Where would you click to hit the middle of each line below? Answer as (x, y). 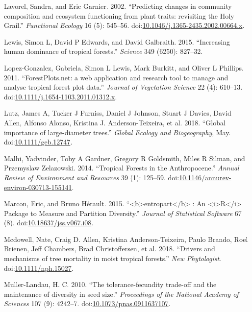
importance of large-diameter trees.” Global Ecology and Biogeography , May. (117, 132)
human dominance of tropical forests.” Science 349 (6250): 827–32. (103, 51)
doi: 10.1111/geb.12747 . (38, 142)
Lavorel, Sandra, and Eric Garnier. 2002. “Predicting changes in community (118, 6)
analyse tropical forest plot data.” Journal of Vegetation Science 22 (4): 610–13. (123, 87)
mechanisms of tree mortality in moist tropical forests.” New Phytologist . (113, 258)
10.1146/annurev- (205, 177)
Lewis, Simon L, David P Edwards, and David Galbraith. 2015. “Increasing (117, 41)
